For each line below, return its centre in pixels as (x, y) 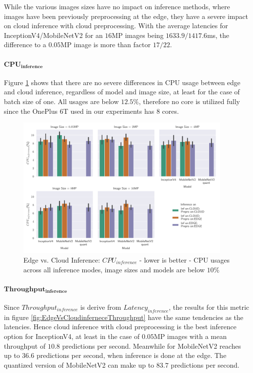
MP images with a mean (190, 336)
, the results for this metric (209, 307)
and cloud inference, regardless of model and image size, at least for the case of (122, 92)
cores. (170, 111)
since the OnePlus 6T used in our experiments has (79, 111)
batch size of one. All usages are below (61, 101)
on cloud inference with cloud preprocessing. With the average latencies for (116, 26)
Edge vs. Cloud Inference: (62, 260)
